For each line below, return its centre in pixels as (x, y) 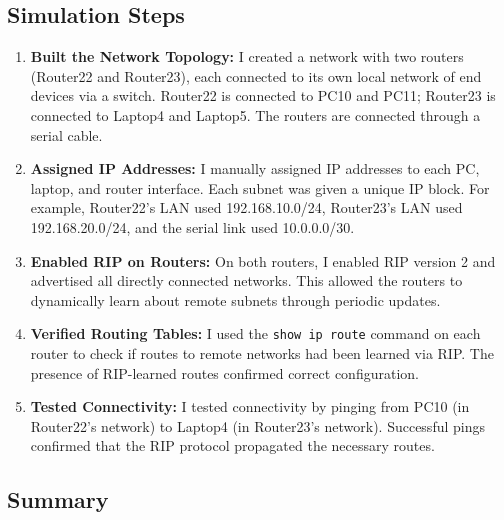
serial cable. (66, 134)
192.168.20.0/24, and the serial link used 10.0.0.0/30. (192, 226)
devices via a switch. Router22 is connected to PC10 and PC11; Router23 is (263, 95)
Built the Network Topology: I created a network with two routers (247, 56)
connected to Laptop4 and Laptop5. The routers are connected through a (255, 114)
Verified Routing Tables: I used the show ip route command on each (255, 333)
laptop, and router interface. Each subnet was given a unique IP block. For (260, 187)
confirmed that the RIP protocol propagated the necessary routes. (232, 445)
